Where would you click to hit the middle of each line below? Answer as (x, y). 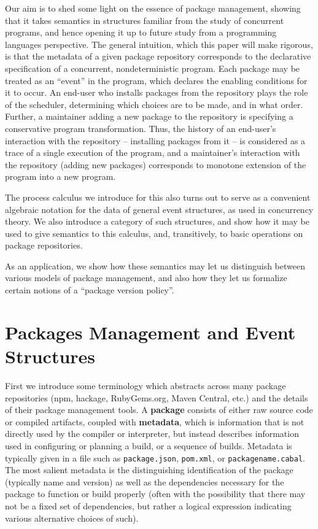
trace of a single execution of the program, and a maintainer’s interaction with (153, 153)
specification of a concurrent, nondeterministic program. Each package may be (153, 68)
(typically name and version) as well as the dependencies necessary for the (145, 481)
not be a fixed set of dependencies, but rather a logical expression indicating (148, 505)
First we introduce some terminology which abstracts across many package (145, 385)
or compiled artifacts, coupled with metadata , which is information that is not (155, 421)
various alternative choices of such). (72, 518)
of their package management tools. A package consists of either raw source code (159, 410)
